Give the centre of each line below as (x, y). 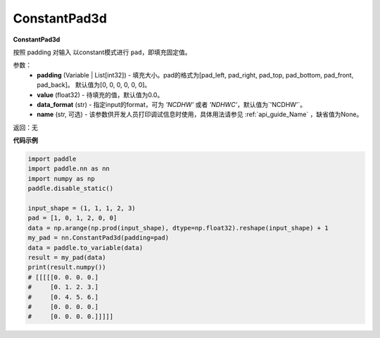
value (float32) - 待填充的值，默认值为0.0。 (100, 94)
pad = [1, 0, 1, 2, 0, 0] (72, 218)
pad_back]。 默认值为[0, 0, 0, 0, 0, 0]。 (94, 85)
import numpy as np (61, 179)
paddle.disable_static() (71, 189)
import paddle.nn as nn (69, 169)
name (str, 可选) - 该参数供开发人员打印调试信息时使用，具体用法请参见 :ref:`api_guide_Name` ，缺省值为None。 (200, 114)
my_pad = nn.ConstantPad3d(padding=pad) (98, 238)
